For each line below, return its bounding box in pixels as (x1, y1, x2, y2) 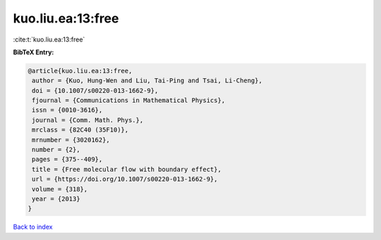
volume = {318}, (32, 185, 88, 193)
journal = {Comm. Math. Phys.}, (32, 116, 144, 124)
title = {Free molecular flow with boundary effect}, (32, 165, 222, 173)
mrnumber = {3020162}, (32, 136, 111, 144)
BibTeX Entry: (13, 48, 54, 56)
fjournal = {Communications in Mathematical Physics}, (32, 96, 226, 105)
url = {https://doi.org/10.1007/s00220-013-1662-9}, (32, 175, 218, 183)
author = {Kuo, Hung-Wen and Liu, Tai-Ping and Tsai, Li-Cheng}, (32, 77, 262, 84)
